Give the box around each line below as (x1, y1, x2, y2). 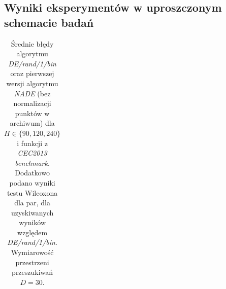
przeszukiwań (12, 267, 53, 277)
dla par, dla (14, 197, 51, 208)
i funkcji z (17, 137, 48, 148)
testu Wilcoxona (7, 187, 58, 198)
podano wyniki (9, 177, 55, 188)
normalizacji (13, 98, 51, 109)
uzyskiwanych (11, 207, 54, 218)
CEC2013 (17, 148, 47, 158)
